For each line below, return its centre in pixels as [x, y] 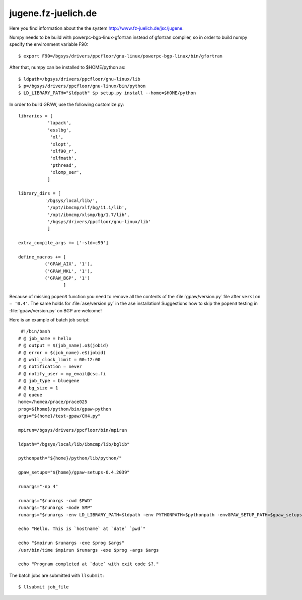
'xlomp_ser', [66, 172]
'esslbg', [59, 130]
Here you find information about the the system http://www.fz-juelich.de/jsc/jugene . [96, 28]
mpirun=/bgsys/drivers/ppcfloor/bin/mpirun [73, 430]
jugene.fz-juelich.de [53, 13]
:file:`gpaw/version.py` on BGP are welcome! [56, 310]
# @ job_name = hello [45, 338]
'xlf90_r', [63, 151]
